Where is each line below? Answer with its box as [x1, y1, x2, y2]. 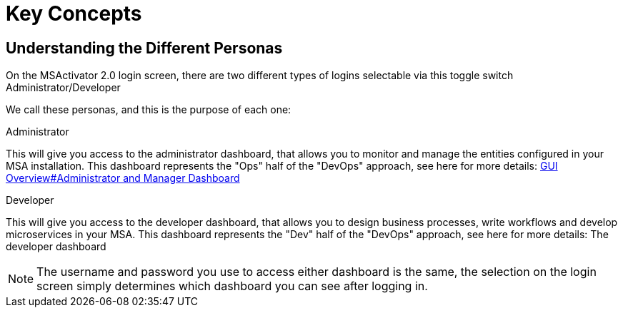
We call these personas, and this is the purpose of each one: [6, 103, 291, 116]
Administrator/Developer [6, 81, 121, 94]
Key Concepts [6, 1, 142, 26]
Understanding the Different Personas [6, 39, 283, 57]
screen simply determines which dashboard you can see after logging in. [36, 279, 428, 294]
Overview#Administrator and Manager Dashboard [6, 172, 240, 185]
